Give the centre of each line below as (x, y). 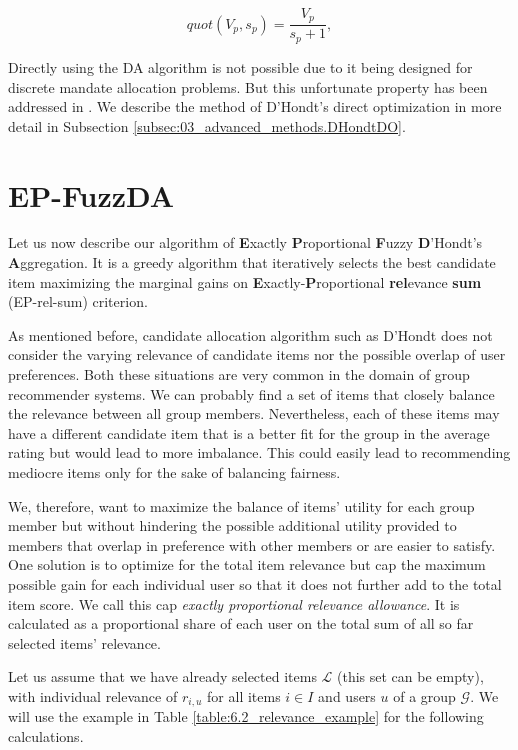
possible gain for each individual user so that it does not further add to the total (255, 583)
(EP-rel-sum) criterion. (78, 301)
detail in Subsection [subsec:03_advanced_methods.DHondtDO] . (207, 125)
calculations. (46, 735)
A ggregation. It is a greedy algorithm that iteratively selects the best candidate (252, 262)
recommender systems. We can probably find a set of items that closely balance (251, 393)
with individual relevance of (93, 695)
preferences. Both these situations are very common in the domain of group (239, 374)
